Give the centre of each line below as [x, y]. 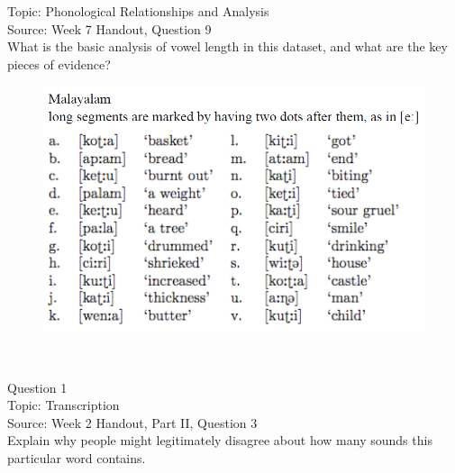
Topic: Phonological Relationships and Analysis [138, 11]
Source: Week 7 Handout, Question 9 [109, 28]
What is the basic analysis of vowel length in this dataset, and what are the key [227, 46]
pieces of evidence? [59, 64]
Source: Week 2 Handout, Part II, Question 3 [132, 422]
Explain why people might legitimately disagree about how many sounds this [220, 440]
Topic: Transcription [64, 405]
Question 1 [37, 387]
